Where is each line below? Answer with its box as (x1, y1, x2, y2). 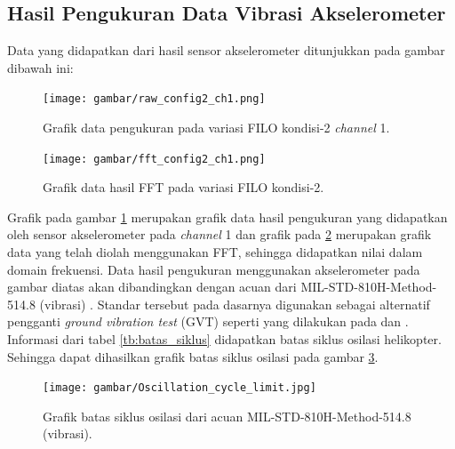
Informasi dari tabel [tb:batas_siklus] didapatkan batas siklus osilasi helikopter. (7, 330, 442, 349)
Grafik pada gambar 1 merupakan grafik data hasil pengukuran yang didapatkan (7, 207, 448, 226)
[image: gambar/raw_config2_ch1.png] (43, 92, 266, 106)
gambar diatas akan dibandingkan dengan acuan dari (7, 277, 297, 296)
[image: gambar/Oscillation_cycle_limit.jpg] (43, 381, 316, 395)
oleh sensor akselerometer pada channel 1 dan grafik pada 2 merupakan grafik (7, 225, 432, 244)
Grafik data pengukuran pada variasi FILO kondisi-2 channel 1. (43, 118, 390, 137)
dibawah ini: (7, 58, 74, 76)
